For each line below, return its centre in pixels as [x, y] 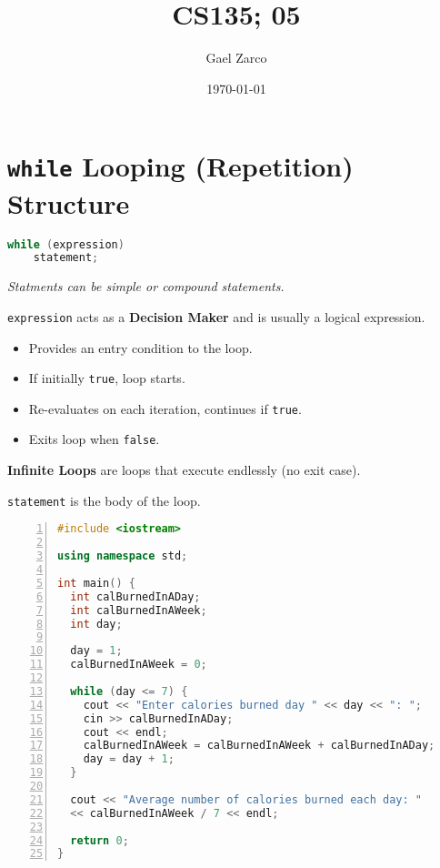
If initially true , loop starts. [107, 378]
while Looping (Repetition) [180, 166]
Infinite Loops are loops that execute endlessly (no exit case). [184, 470]
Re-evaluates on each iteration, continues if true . [165, 408]
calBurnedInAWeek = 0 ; [139, 665]
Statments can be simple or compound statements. [146, 286]
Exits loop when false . [94, 439]
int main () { [96, 583]
